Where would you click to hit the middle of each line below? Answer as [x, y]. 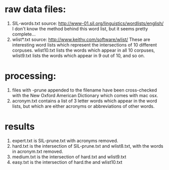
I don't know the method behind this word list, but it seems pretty [80, 28]
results [20, 127]
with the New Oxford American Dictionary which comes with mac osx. [85, 95]
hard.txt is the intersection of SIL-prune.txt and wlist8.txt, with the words [88, 146]
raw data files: [35, 9]
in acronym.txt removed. [37, 151]
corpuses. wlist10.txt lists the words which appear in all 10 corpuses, [83, 50]
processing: [31, 76]
